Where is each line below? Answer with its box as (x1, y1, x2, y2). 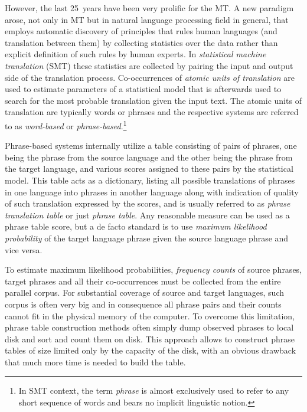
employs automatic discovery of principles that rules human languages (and (5, 25, 277, 37)
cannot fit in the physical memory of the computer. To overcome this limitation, (5, 309, 295, 322)
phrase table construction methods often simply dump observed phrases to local (5, 321, 294, 333)
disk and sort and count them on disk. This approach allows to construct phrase (5, 332, 295, 345)
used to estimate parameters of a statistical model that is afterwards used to (5, 83, 282, 95)
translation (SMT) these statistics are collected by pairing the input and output (5, 59, 293, 71)
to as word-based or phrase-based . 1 (5, 117, 127, 132)
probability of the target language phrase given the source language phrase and (5, 231, 289, 244)
